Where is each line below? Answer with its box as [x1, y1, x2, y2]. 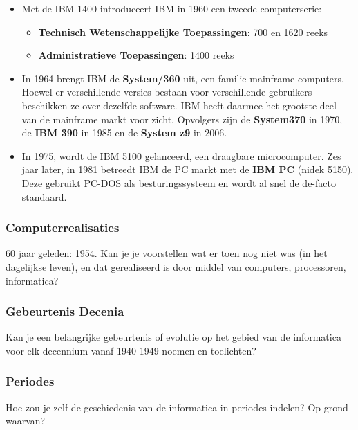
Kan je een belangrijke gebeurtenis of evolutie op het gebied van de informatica [6, 330, 341, 344]
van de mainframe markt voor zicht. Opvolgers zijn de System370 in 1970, [21, 111, 343, 126]
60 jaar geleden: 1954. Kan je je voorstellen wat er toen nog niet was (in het [6, 246, 328, 260]
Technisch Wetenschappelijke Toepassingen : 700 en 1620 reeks [38, 24, 328, 39]
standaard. [21, 189, 67, 204]
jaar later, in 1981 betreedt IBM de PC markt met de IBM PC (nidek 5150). [21, 162, 354, 177]
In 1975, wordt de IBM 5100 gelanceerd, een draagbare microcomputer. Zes [21, 148, 341, 163]
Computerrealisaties [6, 219, 120, 236]
